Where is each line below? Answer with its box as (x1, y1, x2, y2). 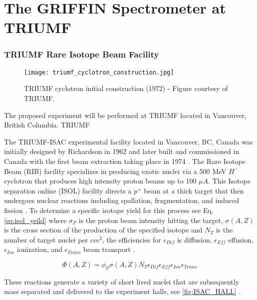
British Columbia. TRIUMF (4, 119, 90, 130)
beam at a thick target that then (144, 185, 244, 195)
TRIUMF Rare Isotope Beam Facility (4, 48, 159, 60)
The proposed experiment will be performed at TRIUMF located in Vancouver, (4, 109, 247, 120)
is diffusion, (177, 234, 212, 244)
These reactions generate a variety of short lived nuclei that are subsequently (4, 276, 240, 286)
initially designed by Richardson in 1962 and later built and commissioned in (4, 146, 240, 156)
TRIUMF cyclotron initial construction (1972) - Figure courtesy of (24, 83, 228, 93)
